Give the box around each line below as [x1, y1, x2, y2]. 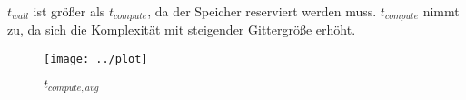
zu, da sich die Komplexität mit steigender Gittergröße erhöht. [7, 20, 356, 39]
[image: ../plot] [44, 53, 148, 66]
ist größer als [33, 2, 105, 20]
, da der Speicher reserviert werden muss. [147, 2, 377, 20]
